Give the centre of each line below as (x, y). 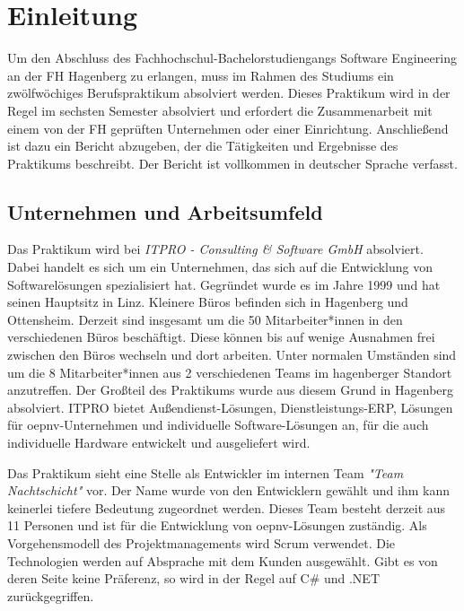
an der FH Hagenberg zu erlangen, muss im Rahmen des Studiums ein (201, 75)
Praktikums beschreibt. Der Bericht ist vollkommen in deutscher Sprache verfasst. (232, 163)
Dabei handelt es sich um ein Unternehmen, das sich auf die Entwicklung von (220, 267)
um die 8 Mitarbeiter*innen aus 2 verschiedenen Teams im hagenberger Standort (230, 372)
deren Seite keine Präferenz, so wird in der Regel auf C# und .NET (194, 578)
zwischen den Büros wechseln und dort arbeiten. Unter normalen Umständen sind (232, 355)
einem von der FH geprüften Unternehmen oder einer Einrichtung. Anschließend (228, 128)
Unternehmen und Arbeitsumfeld (165, 211)
